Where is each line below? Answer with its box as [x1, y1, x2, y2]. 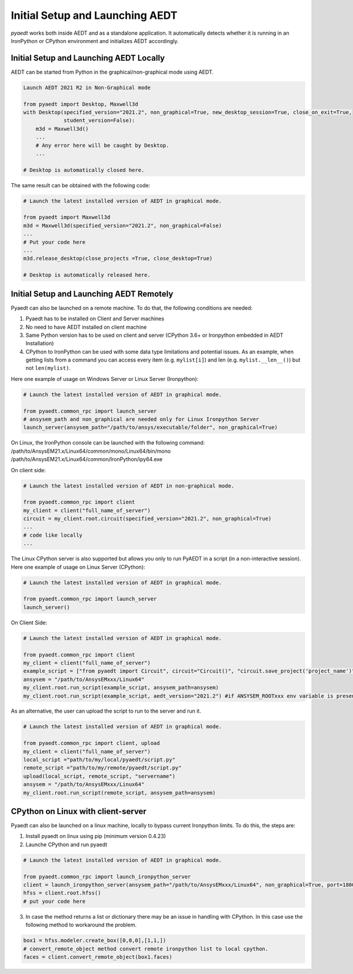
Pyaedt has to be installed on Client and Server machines [25, 315, 165, 322]
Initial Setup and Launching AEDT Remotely [11, 289, 174, 299]
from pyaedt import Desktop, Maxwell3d [23, 101, 138, 107]
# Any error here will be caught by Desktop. [35, 142, 169, 148]
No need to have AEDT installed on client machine [25, 323, 147, 330]
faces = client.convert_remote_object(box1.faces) [23, 953, 173, 960]
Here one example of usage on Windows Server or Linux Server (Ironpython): [11, 375, 199, 382]
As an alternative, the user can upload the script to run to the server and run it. [11, 707, 201, 715]
